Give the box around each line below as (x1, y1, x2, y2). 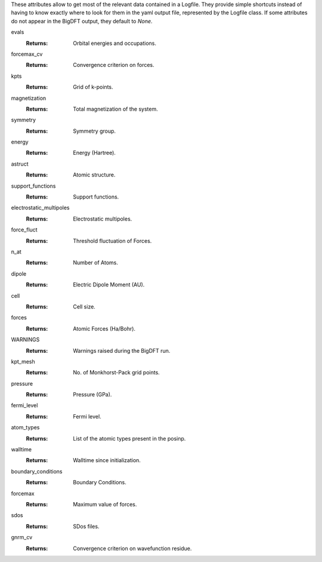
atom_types (11, 424, 40, 431)
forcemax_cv (11, 50, 43, 57)
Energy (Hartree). (73, 149, 116, 157)
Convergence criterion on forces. (73, 62, 154, 69)
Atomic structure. (73, 171, 116, 179)
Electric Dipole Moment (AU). (73, 281, 145, 288)
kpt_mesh (11, 358, 35, 365)
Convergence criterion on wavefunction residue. (73, 545, 192, 552)
